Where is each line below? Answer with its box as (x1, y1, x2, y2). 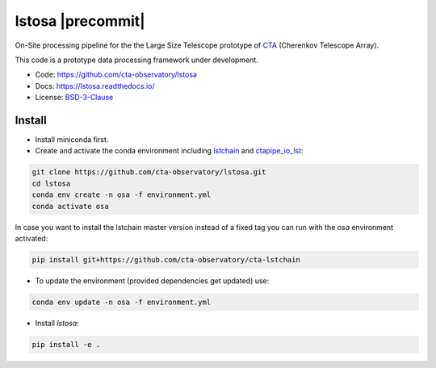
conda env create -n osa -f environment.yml (31, 190, 212, 199)
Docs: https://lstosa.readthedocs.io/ (35, 81, 155, 90)
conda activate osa (31, 202, 109, 211)
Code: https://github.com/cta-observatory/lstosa (35, 69, 198, 80)
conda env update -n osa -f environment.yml (31, 297, 212, 307)
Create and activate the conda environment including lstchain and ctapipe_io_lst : (35, 146, 304, 156)
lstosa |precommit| (15, 12, 145, 30)
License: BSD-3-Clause (35, 93, 114, 102)
